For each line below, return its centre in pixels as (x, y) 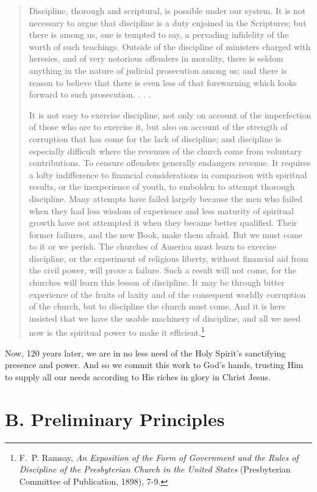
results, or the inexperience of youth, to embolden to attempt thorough (162, 186)
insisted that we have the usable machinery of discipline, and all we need (165, 318)
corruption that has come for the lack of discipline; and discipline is (155, 138)
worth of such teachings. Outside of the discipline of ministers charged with (170, 46)
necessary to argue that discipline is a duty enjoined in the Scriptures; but (168, 22)
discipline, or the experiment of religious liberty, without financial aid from (169, 258)
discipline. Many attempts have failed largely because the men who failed (166, 198)
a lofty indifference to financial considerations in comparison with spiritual (168, 174)
